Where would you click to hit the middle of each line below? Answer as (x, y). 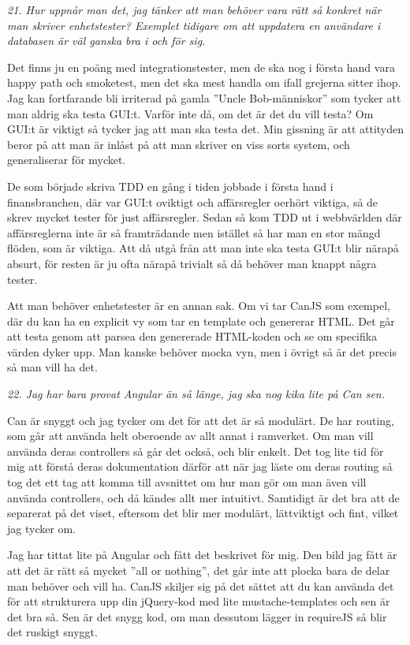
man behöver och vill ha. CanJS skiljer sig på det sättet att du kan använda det (201, 585)
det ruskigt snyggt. (52, 632)
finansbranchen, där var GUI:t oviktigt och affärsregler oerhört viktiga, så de (193, 201)
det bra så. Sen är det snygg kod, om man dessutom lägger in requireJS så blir (197, 616)
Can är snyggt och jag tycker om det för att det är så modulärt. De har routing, (201, 420)
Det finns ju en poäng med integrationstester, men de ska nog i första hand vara (201, 67)
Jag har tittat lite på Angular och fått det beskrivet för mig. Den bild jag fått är (202, 555)
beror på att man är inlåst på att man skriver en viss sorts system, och (179, 144)
